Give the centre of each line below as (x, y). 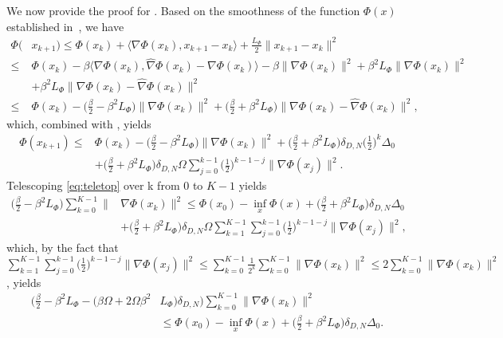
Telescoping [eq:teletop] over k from (93, 185)
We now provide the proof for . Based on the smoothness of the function (183, 10)
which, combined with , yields (79, 123)
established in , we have (65, 26)
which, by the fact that (63, 247)
